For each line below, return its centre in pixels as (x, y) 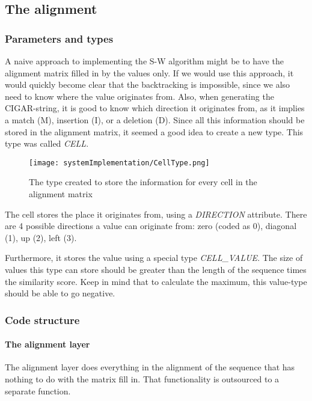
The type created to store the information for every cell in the (143, 182)
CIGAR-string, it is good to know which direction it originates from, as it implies (155, 108)
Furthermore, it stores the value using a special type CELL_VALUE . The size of (154, 258)
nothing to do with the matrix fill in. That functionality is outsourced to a (142, 378)
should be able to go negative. (60, 293)
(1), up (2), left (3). (41, 237)
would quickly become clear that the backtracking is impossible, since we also (148, 84)
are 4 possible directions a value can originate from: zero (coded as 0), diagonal (151, 226)
